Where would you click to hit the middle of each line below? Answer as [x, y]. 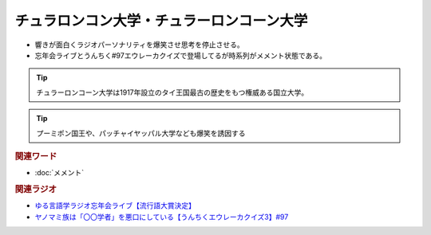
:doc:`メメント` [59, 173]
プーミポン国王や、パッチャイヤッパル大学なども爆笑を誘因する [141, 133]
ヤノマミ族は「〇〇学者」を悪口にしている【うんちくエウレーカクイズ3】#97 [162, 217]
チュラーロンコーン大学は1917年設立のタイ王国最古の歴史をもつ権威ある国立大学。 [172, 92]
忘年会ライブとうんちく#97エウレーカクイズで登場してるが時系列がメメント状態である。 [181, 55]
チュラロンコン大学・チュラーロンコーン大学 [161, 21]
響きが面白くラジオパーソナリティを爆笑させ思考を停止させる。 [139, 45]
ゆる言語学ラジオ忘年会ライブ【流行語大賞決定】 [115, 206]
